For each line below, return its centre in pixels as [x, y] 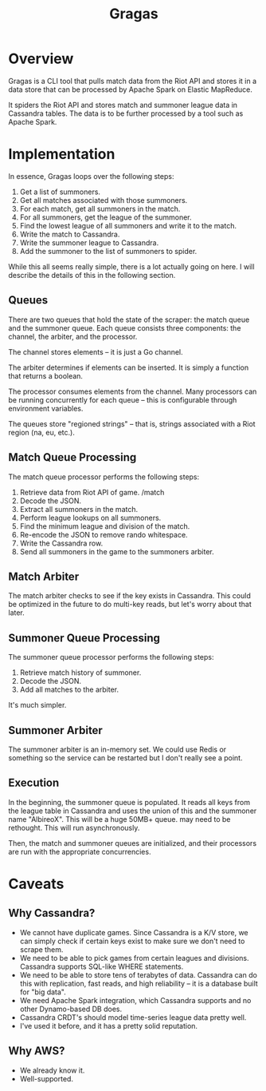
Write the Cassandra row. [61, 543]
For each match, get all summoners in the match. [100, 208]
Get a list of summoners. [60, 192]
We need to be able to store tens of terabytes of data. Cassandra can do [138, 974]
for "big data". [43, 992]
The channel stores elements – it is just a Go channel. [96, 351]
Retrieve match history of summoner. [80, 672]
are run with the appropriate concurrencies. [80, 851]
